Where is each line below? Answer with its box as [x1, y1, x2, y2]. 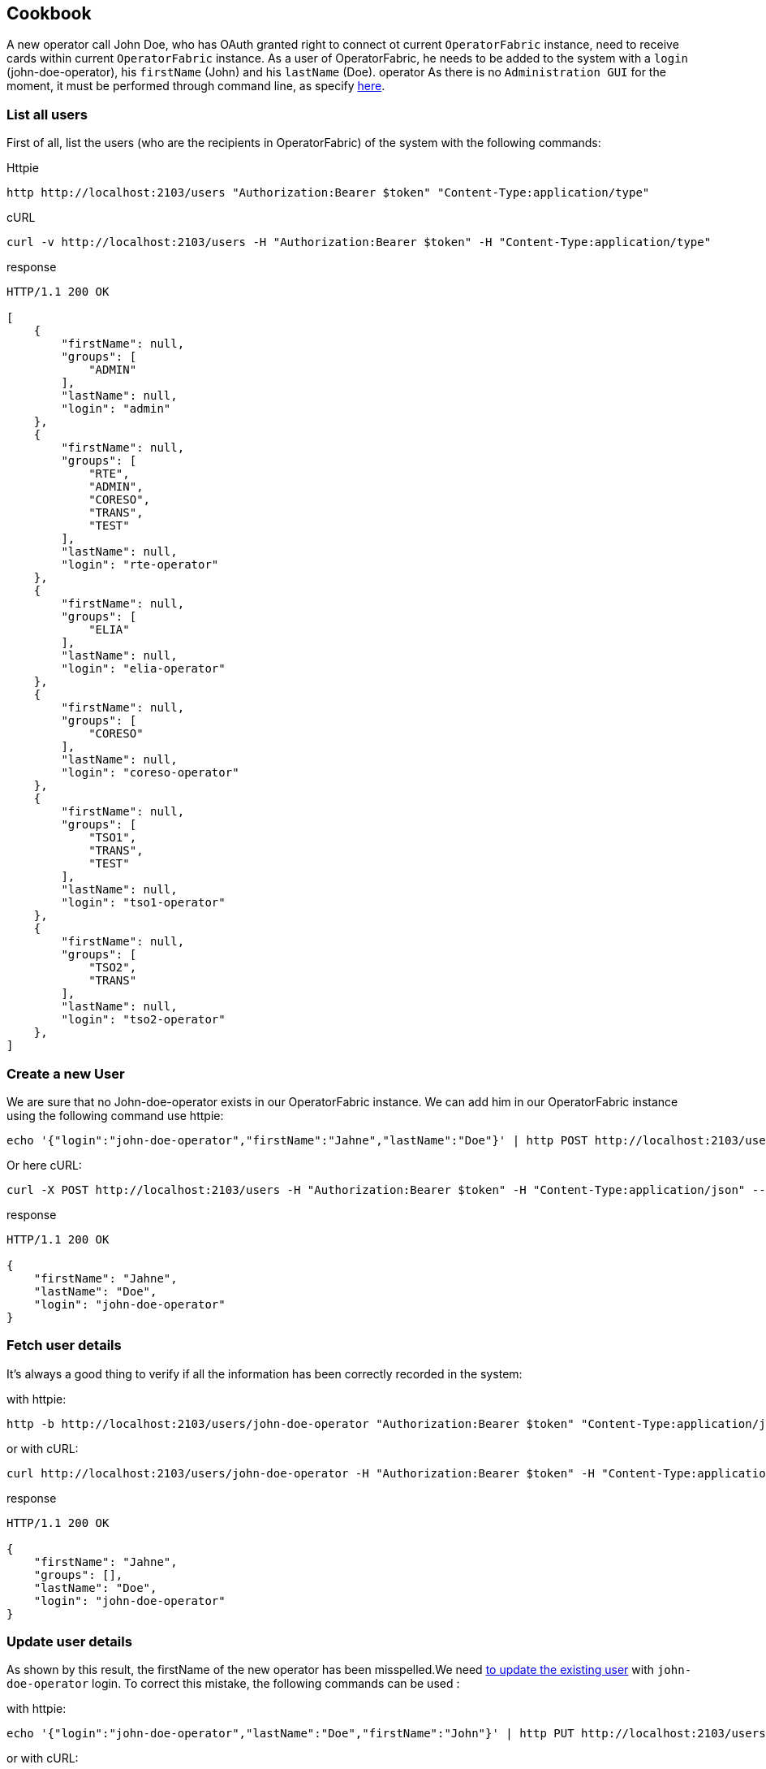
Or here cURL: [6, 1157, 82, 1172]
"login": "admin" [61, 402, 171, 416]
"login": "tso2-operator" [61, 1013, 226, 1027]
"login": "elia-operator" [61, 662, 226, 676]
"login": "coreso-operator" [61, 766, 239, 780]
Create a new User [6, 1065, 125, 1082]
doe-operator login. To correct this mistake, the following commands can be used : [6, 1676, 460, 1691]
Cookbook [6, 3, 92, 24]
